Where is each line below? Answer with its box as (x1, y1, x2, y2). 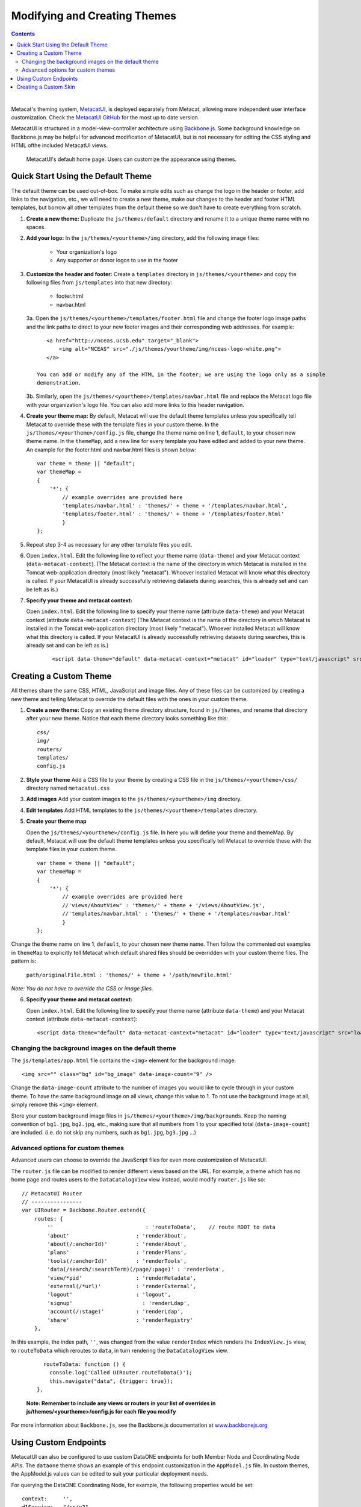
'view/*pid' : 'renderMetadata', (47, 1274, 197, 1281)
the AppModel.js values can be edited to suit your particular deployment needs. (11, 1470, 209, 1477)
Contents (11, 30, 35, 37)
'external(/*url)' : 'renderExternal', (47, 1283, 197, 1289)
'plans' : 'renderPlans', (47, 1249, 187, 1256)
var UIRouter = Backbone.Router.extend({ (22, 1207, 146, 1214)
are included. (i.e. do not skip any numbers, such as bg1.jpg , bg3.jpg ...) (11, 1129, 197, 1136)
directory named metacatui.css (26, 784, 110, 792)
